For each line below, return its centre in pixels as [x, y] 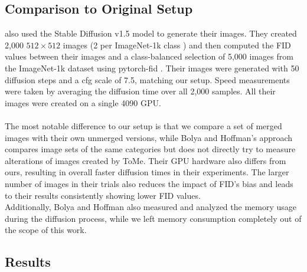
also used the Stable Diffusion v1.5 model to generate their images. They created [151, 33]
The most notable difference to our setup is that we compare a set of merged [143, 125]
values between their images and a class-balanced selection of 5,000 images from [149, 56]
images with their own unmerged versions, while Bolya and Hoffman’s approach [149, 137]
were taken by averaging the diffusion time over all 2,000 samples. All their [140, 91]
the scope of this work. [46, 230]
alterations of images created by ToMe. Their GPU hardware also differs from [146, 160]
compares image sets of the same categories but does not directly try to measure [150, 149]
